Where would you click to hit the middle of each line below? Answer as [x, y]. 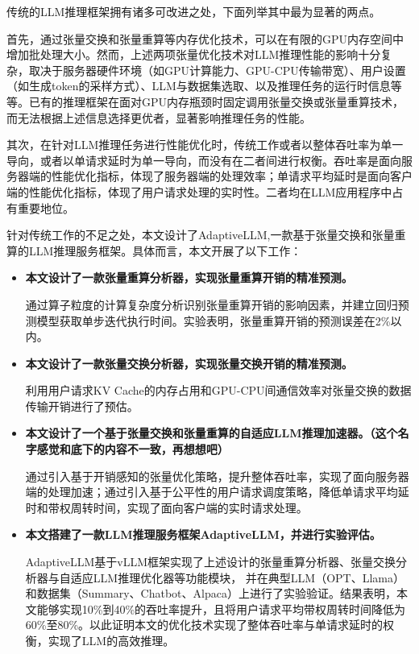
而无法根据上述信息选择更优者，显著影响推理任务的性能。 [159, 117]
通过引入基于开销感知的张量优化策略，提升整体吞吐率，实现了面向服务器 [217, 476]
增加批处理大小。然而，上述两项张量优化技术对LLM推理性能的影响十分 [194, 54]
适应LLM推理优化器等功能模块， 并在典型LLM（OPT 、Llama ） [237, 577]
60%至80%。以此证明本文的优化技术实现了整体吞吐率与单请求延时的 [204, 625]
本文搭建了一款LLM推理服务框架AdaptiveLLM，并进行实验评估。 [203, 534]
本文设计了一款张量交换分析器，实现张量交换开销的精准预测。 [189, 363]
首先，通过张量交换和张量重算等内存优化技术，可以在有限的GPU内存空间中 [205, 38]
